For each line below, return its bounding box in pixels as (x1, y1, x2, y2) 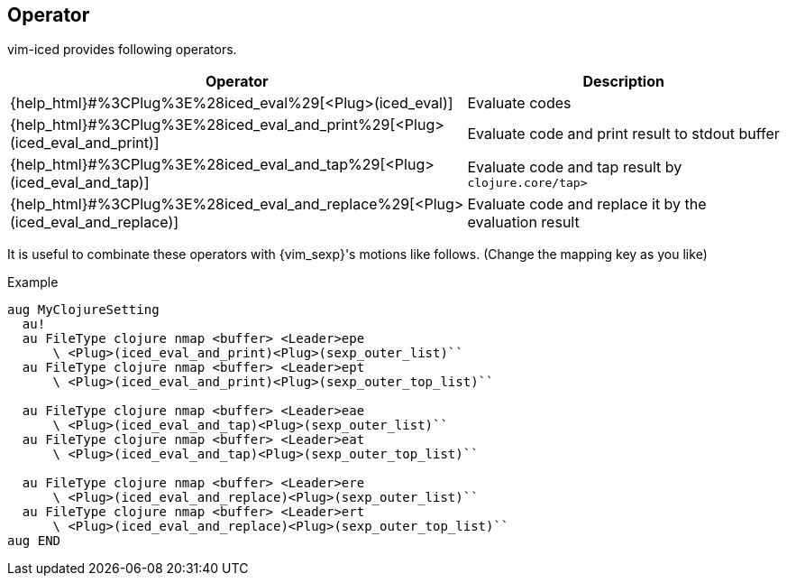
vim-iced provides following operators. (7, 42, 237, 58)
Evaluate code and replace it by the (467, 195, 707, 214)
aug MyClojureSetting (7, 302, 160, 318)
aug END (7, 533, 61, 549)
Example (7, 274, 59, 291)
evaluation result (467, 213, 580, 232)
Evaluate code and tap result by (467, 157, 682, 176)
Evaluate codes (467, 94, 572, 113)
